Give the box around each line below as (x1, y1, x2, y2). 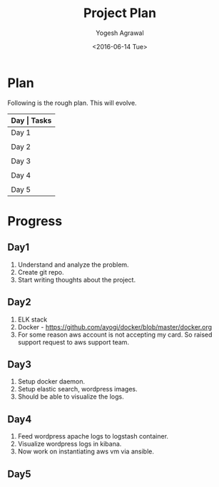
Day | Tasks (11, 116, 52, 125)
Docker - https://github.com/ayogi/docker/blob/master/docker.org (17, 322, 213, 331)
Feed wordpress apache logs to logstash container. (17, 432, 169, 441)
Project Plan (83, 5, 157, 21)
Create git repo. (17, 267, 64, 276)
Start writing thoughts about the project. (17, 275, 136, 284)
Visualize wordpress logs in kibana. (17, 440, 122, 448)
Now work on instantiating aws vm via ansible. (17, 447, 155, 456)
